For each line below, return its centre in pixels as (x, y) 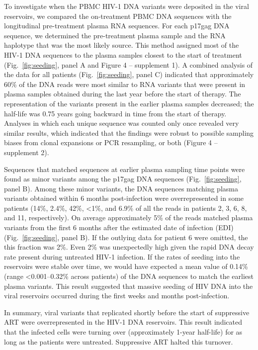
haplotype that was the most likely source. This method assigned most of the (122, 45)
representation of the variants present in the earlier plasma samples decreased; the (129, 103)
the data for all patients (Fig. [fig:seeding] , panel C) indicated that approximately (129, 74)
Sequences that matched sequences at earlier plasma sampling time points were (125, 169)
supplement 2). (27, 152)
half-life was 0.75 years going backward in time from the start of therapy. (115, 113)
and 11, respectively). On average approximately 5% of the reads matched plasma (129, 218)
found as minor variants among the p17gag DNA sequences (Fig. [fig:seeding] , (123, 179)
